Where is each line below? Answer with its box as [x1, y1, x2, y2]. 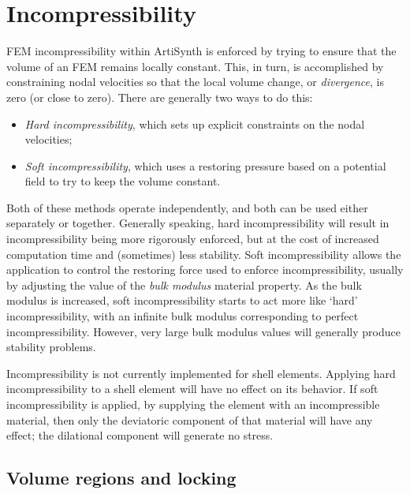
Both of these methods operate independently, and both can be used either [6, 199, 368, 215]
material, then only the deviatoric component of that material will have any [6, 411, 373, 428]
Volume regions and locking [6, 466, 237, 490]
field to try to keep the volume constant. [24, 173, 221, 189]
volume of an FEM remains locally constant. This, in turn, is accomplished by [6, 58, 384, 74]
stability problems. [6, 339, 96, 355]
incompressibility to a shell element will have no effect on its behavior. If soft [6, 380, 378, 397]
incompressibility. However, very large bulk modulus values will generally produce [6, 323, 401, 339]
